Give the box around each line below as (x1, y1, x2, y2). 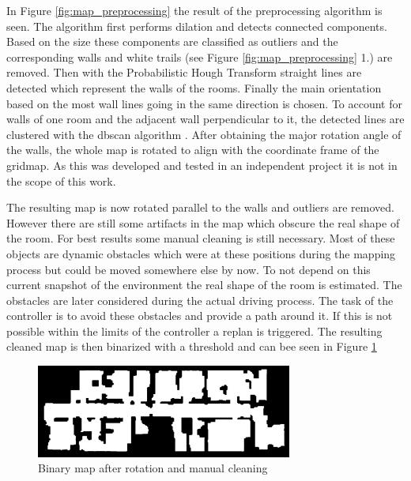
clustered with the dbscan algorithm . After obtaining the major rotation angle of (6, 126, 402, 142)
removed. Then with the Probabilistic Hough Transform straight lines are (6, 64, 362, 81)
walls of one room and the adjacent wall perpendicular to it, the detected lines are (6, 111, 405, 127)
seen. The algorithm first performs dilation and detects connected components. (6, 17, 387, 34)
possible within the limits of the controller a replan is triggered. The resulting (6, 322, 383, 339)
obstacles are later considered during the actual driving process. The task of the (6, 291, 394, 308)
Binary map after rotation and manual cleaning (38, 460, 268, 476)
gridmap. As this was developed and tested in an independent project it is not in (6, 156, 398, 173)
